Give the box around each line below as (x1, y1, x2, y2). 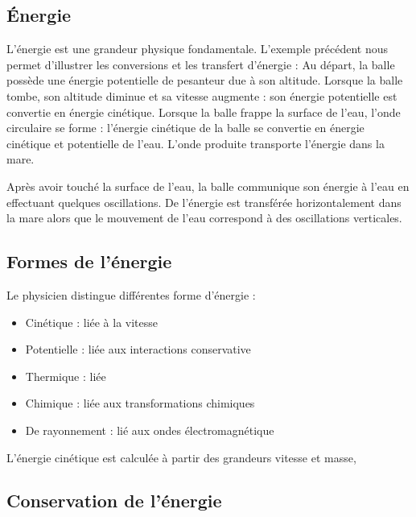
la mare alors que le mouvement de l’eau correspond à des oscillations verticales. (6, 209, 402, 226)
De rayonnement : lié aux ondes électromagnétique (25, 421, 274, 438)
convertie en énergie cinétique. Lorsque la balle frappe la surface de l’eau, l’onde (6, 103, 401, 120)
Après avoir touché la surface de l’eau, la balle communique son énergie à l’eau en (6, 177, 410, 194)
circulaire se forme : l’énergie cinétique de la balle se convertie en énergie (6, 119, 365, 136)
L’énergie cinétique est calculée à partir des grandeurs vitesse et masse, (6, 449, 356, 465)
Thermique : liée (25, 367, 106, 384)
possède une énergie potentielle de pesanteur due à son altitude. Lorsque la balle (6, 72, 403, 89)
